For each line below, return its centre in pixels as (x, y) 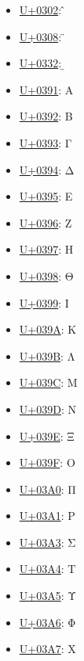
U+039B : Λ (47, 355)
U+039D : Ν (47, 409)
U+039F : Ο (47, 462)
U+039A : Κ (48, 329)
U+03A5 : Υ (48, 596)
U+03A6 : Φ (47, 622)
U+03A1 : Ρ (47, 516)
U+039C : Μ (48, 382)
